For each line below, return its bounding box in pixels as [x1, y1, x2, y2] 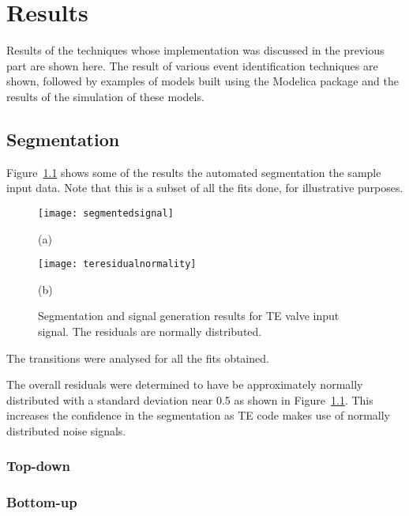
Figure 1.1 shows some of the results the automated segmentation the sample [6, 164, 381, 180]
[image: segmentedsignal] [38, 207, 174, 219]
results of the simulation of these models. [6, 88, 204, 104]
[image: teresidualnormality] [38, 258, 197, 270]
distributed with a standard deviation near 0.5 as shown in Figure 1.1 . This [6, 391, 373, 408]
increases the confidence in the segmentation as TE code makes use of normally [6, 407, 390, 424]
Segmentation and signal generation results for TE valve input [38, 307, 340, 324]
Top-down [6, 456, 71, 476]
